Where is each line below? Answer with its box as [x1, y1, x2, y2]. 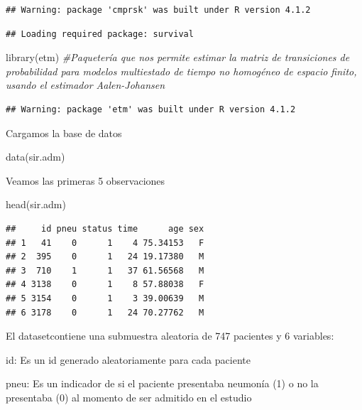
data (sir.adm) [6, 149, 65, 164]
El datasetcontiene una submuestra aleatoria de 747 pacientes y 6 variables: [6, 328, 334, 343]
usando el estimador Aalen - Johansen [6, 77, 165, 92]
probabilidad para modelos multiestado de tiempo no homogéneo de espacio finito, [6, 63, 357, 78]
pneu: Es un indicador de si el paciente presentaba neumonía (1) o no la [6, 376, 319, 391]
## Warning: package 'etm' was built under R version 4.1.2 [6, 104, 296, 114]
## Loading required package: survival [6, 28, 194, 39]
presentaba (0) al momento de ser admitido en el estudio [6, 389, 252, 404]
